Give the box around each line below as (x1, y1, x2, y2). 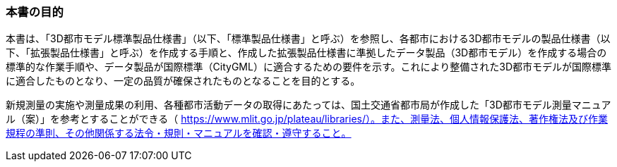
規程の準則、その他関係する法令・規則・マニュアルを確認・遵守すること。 (6, 127, 352, 140)
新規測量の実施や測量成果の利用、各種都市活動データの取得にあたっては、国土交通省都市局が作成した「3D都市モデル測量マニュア (6, 99, 611, 111)
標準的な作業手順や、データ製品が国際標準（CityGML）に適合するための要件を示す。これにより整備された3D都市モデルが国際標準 (6, 61, 611, 73)
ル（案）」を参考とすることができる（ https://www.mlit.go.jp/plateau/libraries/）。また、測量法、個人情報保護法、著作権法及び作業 (6, 113, 608, 125)
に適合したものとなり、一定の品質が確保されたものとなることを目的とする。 (6, 75, 361, 87)
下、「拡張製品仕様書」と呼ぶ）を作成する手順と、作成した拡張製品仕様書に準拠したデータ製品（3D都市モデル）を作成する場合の (6, 47, 607, 59)
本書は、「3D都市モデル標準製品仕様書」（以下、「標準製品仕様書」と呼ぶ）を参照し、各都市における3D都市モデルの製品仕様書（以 (6, 32, 611, 45)
